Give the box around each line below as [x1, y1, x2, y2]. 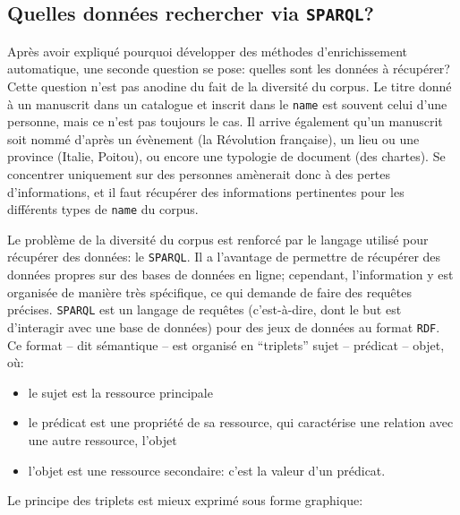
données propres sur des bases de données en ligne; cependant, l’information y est [7, 265, 454, 284]
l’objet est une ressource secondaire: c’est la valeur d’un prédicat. [28, 460, 386, 479]
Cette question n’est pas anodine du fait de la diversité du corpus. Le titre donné [7, 76, 452, 95]
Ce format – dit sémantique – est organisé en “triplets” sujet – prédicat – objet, [7, 335, 445, 354]
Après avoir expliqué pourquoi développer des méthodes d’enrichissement [7, 41, 408, 60]
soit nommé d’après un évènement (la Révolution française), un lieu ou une [7, 129, 420, 148]
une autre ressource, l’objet [28, 430, 177, 449]
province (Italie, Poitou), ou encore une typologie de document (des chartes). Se [7, 147, 446, 166]
